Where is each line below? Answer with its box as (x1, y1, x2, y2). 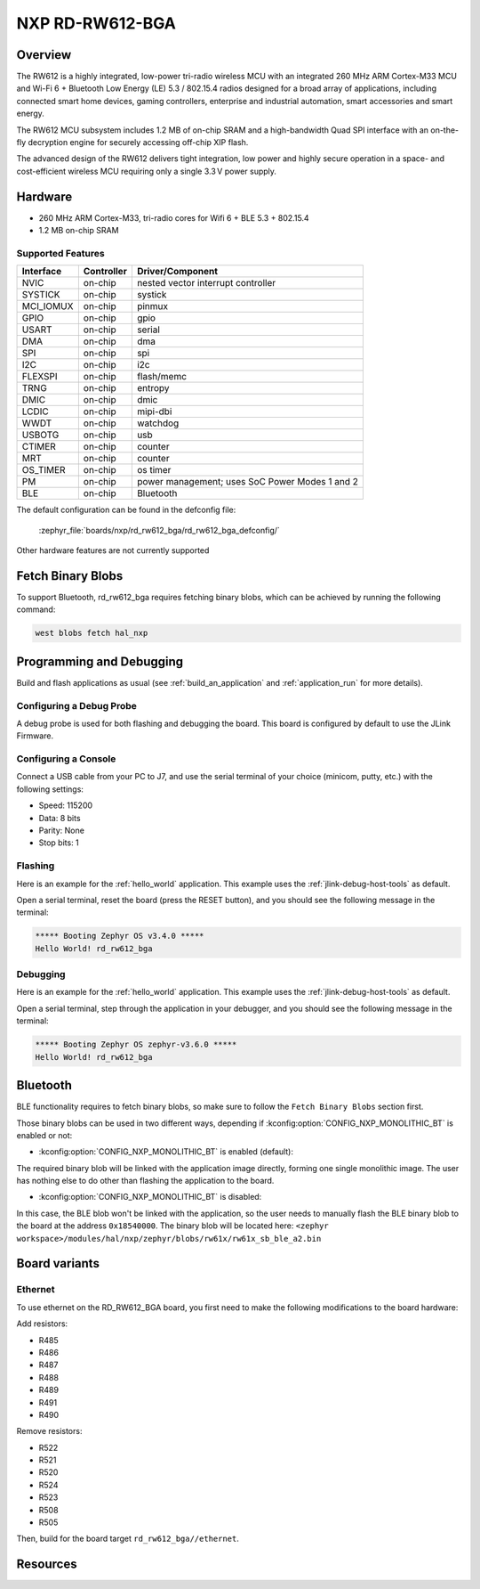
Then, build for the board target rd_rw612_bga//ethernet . (16, 1533, 240, 1544)
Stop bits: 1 (38, 837, 79, 848)
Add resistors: (16, 1318, 68, 1329)
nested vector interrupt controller (136, 277, 276, 289)
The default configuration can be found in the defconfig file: (16, 504, 236, 516)
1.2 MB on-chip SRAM (38, 225, 119, 236)
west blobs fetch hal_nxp (35, 628, 148, 639)
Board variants (16, 1256, 100, 1271)
